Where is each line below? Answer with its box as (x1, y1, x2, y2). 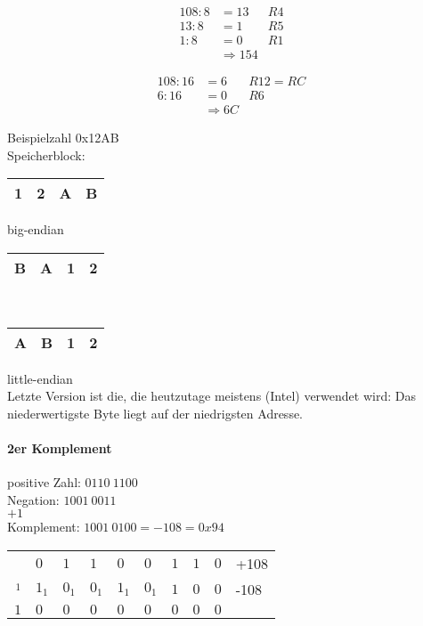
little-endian (7, 369, 73, 387)
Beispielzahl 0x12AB (7, 128, 119, 147)
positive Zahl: (7, 473, 81, 492)
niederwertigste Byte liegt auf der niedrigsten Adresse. (7, 403, 304, 422)
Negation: (7, 490, 60, 508)
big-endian (7, 220, 64, 239)
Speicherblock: (7, 145, 85, 164)
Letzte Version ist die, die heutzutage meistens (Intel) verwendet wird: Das (7, 386, 416, 405)
